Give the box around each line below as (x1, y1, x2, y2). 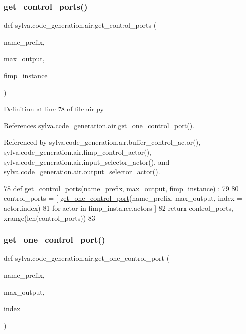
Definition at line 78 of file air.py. (4, 104, 105, 114)
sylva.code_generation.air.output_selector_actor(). (4, 166, 160, 177)
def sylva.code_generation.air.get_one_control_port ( (4, 253, 170, 263)
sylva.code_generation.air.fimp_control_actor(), (4, 146, 151, 157)
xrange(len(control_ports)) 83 (4, 212, 95, 223)
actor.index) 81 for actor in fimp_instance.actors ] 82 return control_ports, (4, 202, 233, 213)
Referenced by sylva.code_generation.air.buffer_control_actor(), (4, 137, 201, 147)
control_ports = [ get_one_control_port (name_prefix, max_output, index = (4, 193, 242, 203)
